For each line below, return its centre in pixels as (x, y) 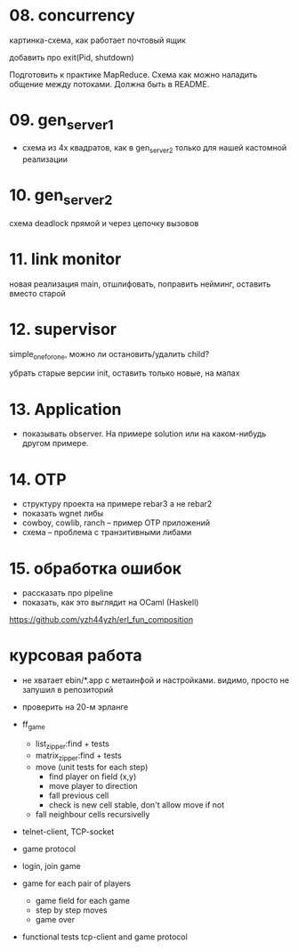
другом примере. (55, 443)
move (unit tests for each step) (92, 767)
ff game (34, 725)
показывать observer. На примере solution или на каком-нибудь (144, 434)
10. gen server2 (61, 197)
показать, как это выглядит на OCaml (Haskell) (110, 603)
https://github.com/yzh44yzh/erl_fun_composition (101, 620)
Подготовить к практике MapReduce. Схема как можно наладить (133, 74)
